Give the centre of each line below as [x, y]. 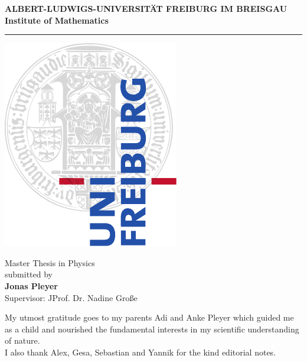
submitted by [29, 274]
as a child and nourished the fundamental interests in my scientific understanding [152, 329]
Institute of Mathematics [57, 20]
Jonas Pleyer [31, 285]
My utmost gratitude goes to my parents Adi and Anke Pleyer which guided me [149, 317]
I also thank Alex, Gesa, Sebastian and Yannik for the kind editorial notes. [141, 352]
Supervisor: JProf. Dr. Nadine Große [71, 297]
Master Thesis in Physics [50, 262]
